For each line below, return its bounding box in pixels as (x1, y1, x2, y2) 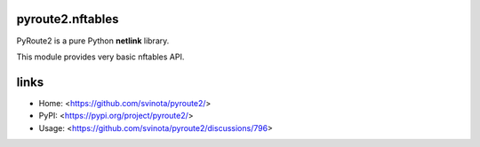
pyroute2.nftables (16, 12, 119, 27)
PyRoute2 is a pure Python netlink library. (16, 35, 170, 46)
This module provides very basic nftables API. (16, 51, 185, 62)
